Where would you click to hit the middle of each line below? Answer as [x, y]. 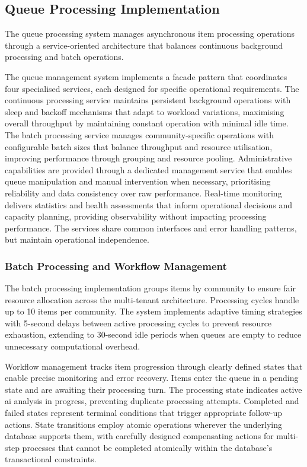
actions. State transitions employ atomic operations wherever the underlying [143, 424]
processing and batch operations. [64, 57]
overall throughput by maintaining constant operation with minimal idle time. [147, 123]
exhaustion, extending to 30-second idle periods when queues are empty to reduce [153, 334]
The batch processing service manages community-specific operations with [139, 134]
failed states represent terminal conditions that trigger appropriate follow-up [144, 413]
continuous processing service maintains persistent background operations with [148, 100]
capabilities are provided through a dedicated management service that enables [148, 169]
